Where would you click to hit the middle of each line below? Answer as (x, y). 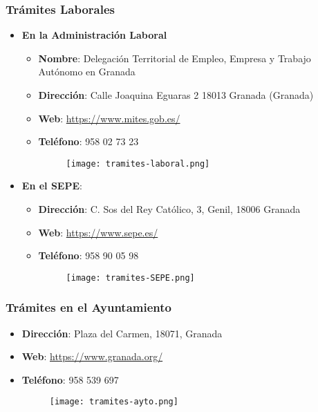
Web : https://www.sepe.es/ (98, 232)
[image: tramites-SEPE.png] (130, 278)
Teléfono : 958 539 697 (70, 379)
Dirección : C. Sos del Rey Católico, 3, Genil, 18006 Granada (169, 209)
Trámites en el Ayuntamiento (88, 307)
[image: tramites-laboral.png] (138, 163)
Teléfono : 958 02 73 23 (88, 141)
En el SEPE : (52, 186)
